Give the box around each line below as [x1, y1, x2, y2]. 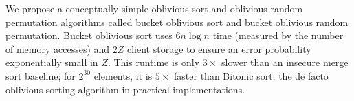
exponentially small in [5, 55, 98, 69]
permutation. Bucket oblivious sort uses [5, 28, 173, 43]
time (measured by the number [212, 28, 344, 43]
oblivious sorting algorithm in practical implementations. [5, 82, 245, 96]
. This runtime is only [107, 55, 200, 69]
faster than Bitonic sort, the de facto [174, 68, 329, 82]
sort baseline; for [5, 68, 76, 82]
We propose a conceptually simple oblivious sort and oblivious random [5, 1, 303, 15]
